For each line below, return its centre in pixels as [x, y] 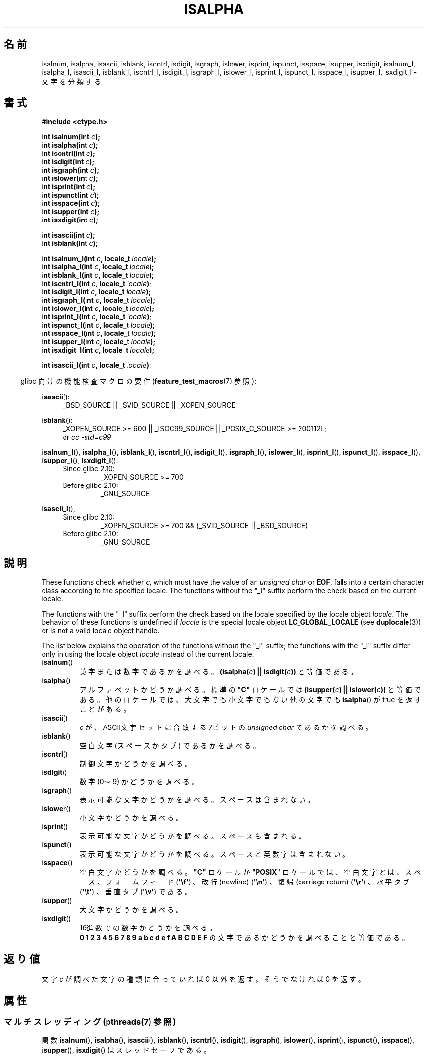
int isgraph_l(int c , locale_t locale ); [99, 300]
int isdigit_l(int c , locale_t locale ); [96, 292]
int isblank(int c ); [70, 243]
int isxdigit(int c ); [70, 220]
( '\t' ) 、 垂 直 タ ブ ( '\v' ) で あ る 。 [135, 892]
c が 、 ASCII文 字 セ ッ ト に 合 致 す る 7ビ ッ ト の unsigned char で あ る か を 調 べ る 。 [226, 727]
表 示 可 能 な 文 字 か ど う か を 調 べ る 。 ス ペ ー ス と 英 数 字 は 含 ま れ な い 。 [214, 854]
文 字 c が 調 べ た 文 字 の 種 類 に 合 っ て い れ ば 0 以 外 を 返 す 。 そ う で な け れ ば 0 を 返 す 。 [203, 979]
